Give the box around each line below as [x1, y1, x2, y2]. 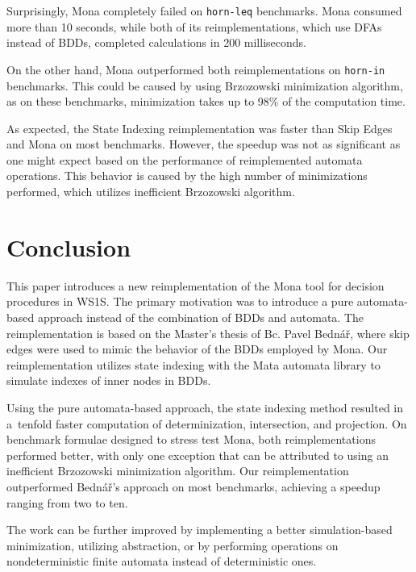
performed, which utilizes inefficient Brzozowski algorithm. [6, 183, 295, 200]
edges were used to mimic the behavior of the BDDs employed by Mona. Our [6, 340, 388, 357]
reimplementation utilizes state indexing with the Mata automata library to [6, 356, 381, 373]
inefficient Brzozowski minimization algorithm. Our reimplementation [6, 462, 349, 479]
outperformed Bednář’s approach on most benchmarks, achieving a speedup [6, 478, 381, 495]
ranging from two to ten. [6, 494, 128, 511]
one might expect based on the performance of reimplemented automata [6, 151, 363, 168]
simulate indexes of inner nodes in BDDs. [6, 372, 211, 389]
